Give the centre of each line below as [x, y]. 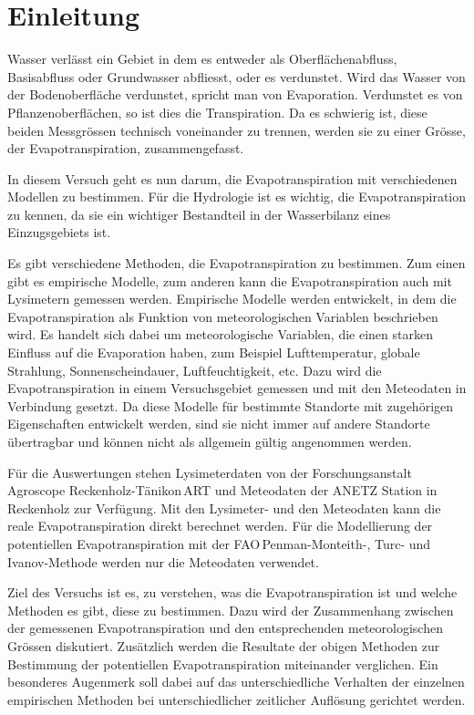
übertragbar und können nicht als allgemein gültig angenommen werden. [210, 441]
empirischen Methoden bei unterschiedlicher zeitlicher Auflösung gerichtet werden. [237, 699]
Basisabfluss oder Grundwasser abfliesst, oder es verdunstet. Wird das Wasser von [237, 76]
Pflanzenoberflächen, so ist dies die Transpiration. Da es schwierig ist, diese [217, 112]
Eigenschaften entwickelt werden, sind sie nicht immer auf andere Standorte [219, 424]
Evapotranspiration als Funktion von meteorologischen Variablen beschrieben [223, 316]
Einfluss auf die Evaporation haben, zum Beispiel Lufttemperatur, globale [214, 352]
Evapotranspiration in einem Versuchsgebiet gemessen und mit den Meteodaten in [237, 388]
